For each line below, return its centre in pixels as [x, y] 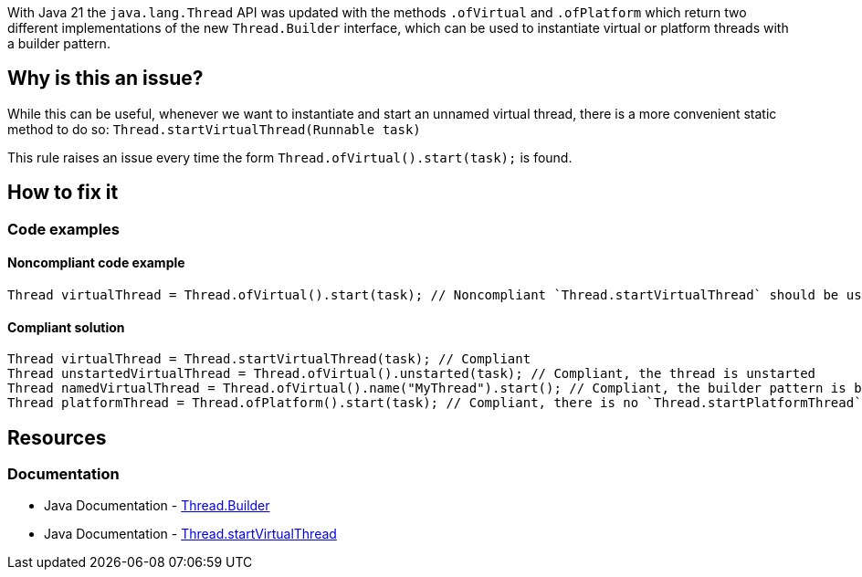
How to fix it [63, 193]
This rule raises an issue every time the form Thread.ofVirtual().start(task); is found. [290, 157]
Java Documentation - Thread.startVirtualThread [190, 534]
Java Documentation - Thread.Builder [157, 506]
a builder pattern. [59, 43]
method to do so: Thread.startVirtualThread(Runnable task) [214, 129]
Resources [57, 437]
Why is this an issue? [105, 79]
